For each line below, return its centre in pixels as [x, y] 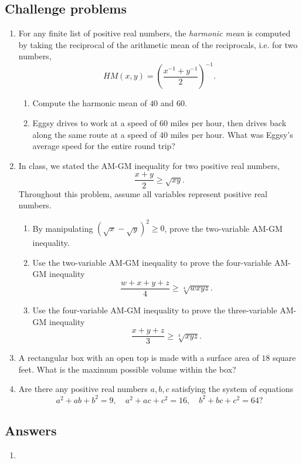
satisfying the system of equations [233, 389]
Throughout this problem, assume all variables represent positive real [143, 193]
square [284, 358]
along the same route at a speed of [95, 134]
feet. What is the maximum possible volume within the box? [127, 369]
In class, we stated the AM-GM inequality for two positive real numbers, [149, 165]
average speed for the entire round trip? [104, 146]
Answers [31, 430]
